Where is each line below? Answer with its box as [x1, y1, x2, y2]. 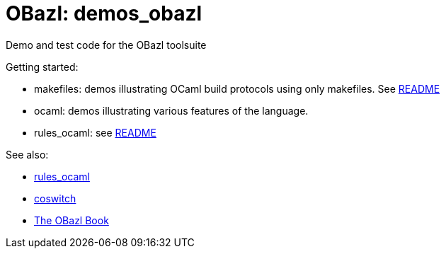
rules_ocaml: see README [34, 126, 156, 139]
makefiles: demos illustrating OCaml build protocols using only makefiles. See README [34, 82, 440, 95]
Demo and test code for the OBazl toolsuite [6, 38, 207, 51]
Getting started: [6, 60, 79, 73]
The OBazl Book [34, 214, 109, 226]
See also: [6, 148, 49, 161]
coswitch [34, 192, 76, 204]
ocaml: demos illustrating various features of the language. [34, 104, 309, 117]
